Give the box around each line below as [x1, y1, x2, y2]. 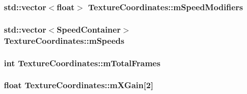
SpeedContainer [57, 23, 121, 35]
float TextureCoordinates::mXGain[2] [4, 79, 154, 91]
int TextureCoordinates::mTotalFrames [4, 56, 160, 69]
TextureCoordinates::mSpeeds [4, 34, 125, 46]
